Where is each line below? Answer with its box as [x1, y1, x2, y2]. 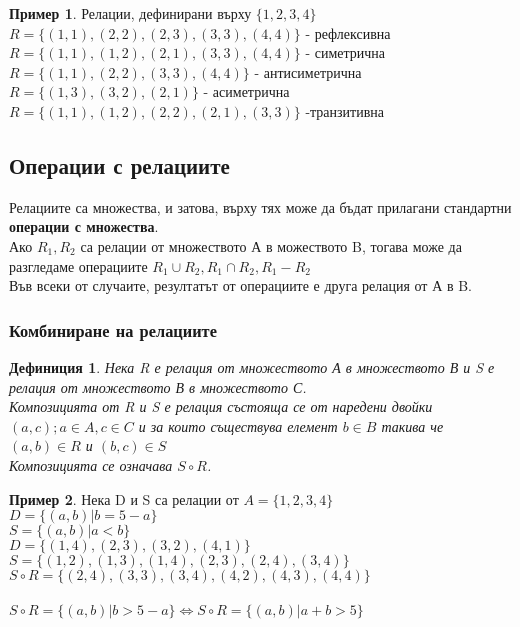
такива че [381, 415, 444, 436]
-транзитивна [305, 100, 385, 121]
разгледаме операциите [9, 255, 148, 276]
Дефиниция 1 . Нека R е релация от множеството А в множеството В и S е [9, 356, 495, 377]
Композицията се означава [9, 454, 173, 475]
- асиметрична [203, 81, 290, 102]
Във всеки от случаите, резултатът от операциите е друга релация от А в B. [9, 275, 472, 296]
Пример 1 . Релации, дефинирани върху [9, 3, 252, 23]
